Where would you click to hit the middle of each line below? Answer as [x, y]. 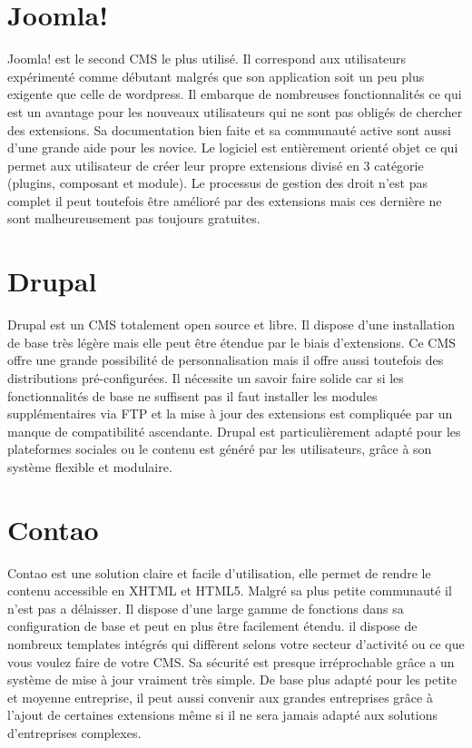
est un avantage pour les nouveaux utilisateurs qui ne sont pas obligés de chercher [235, 111]
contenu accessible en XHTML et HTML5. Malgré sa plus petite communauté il [230, 591]
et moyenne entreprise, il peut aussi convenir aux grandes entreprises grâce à [220, 697]
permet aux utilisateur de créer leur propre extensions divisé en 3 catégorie [216, 165]
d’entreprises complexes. [74, 733]
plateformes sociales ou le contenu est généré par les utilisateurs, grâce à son [220, 449]
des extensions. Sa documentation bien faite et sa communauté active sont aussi [229, 129]
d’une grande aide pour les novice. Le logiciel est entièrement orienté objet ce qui [233, 148]
